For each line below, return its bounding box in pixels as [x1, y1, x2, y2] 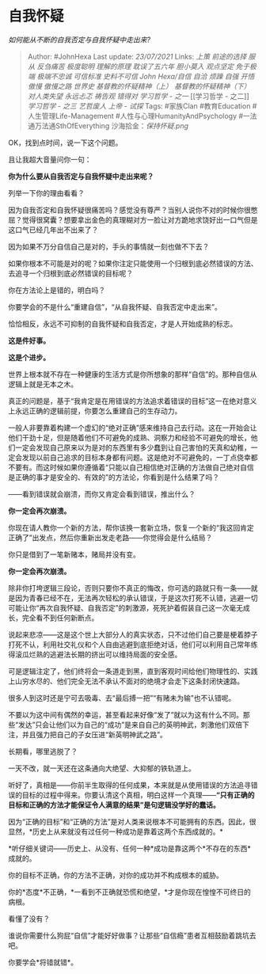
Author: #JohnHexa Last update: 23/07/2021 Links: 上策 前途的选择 [27, 51, 247, 61]
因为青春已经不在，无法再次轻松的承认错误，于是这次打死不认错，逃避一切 [14, 593, 258, 603]
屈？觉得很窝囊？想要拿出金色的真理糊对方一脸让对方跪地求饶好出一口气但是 [8, 215, 258, 224]
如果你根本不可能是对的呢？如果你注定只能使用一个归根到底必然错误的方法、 [8, 258, 258, 268]
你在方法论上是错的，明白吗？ [8, 285, 105, 295]
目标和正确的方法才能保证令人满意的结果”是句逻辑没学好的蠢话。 [8, 800, 220, 809]
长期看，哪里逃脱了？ [8, 746, 78, 756]
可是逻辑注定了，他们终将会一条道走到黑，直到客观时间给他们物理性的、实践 [8, 666, 258, 675]
